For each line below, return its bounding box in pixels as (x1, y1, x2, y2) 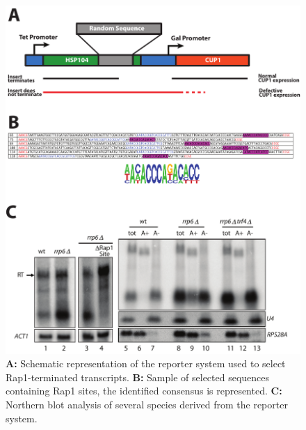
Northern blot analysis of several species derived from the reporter (6, 397, 288, 411)
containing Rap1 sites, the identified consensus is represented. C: (6, 383, 282, 398)
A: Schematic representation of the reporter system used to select (6, 356, 286, 371)
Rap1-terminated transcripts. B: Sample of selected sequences (6, 369, 270, 384)
